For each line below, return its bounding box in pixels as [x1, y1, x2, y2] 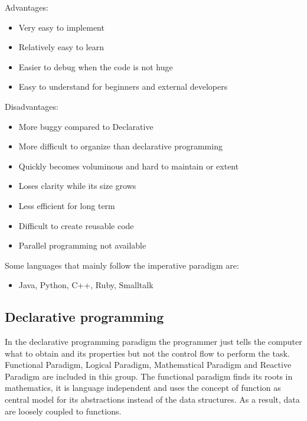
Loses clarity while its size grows [18, 180, 136, 192]
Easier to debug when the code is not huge [18, 60, 173, 73]
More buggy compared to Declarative [18, 120, 153, 132]
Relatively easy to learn [18, 41, 104, 53]
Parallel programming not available [18, 239, 146, 252]
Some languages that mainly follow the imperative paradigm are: [5, 259, 239, 271]
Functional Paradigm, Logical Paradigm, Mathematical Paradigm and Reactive [5, 358, 292, 371]
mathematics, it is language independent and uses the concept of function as [5, 381, 281, 394]
